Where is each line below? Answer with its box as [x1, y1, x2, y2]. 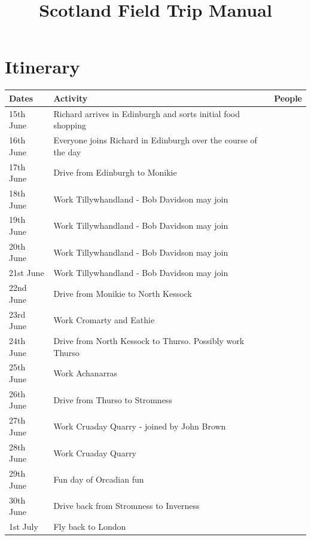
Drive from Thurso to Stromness [53, 393, 172, 406]
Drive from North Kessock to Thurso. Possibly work [53, 335, 245, 346]
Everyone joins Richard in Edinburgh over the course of [53, 134, 257, 146]
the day [53, 145, 81, 158]
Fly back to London [53, 520, 126, 533]
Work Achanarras [53, 367, 118, 379]
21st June [9, 266, 44, 279]
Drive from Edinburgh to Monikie [53, 166, 177, 179]
